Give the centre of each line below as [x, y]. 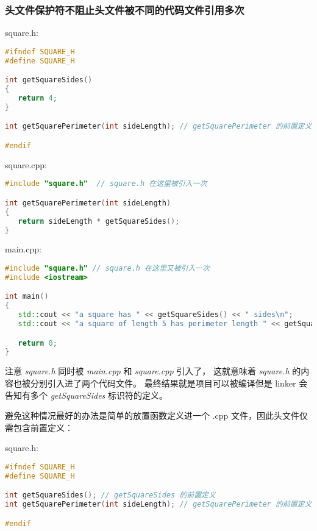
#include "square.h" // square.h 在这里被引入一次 [106, 184]
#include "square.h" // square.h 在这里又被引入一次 [108, 268]
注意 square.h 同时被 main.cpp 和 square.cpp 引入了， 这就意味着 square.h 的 [153, 371]
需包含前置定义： [39, 427]
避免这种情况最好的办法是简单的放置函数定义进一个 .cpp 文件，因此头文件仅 [156, 415]
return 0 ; [37, 343]
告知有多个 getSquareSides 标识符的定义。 [86, 395]
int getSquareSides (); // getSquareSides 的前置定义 [110, 495]
